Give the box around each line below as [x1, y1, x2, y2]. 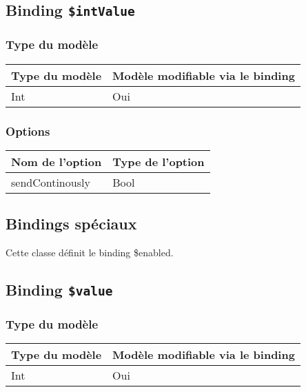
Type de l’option [112, 153, 205, 169]
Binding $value [6, 278, 113, 300]
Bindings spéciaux [6, 213, 137, 234]
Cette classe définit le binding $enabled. [6, 245, 174, 259]
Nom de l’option [11, 153, 102, 169]
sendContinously [11, 174, 90, 190]
